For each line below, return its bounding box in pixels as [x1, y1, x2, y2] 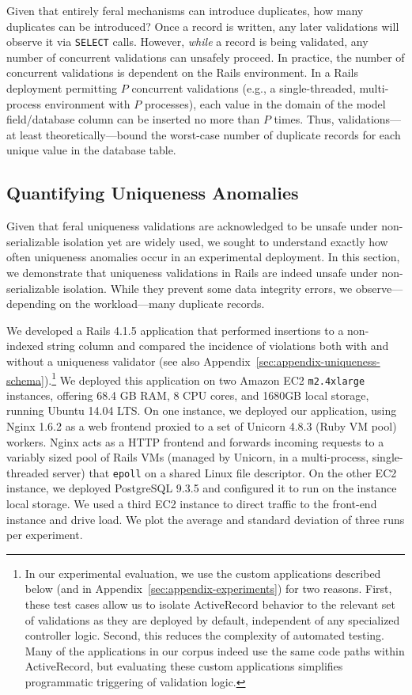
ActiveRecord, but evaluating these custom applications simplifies [25, 658, 343, 674]
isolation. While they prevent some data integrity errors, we [62, 279, 353, 296]
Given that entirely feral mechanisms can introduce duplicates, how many [6, 2, 364, 18]
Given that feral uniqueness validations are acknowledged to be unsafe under [6, 218, 378, 234]
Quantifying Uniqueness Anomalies [6, 180, 299, 205]
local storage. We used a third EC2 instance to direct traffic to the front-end [6, 496, 377, 512]
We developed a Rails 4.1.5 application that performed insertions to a [6, 321, 344, 338]
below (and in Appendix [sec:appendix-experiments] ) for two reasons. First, [25, 580, 392, 597]
